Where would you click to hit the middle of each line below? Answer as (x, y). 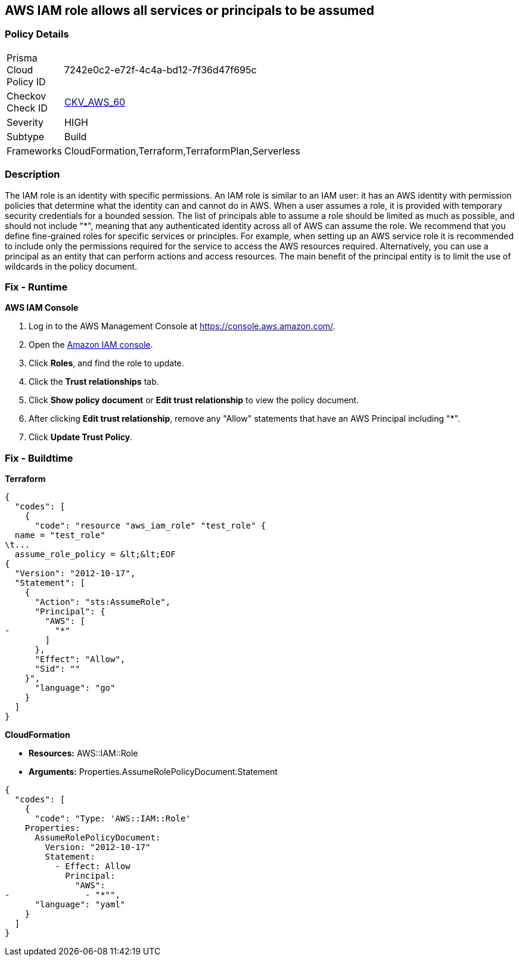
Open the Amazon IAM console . (91, 345)
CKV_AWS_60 (95, 102)
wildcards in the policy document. (71, 266)
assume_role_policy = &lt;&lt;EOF (95, 554)
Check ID (27, 108)
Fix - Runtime (36, 287)
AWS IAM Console (42, 308)
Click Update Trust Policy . (81, 437)
